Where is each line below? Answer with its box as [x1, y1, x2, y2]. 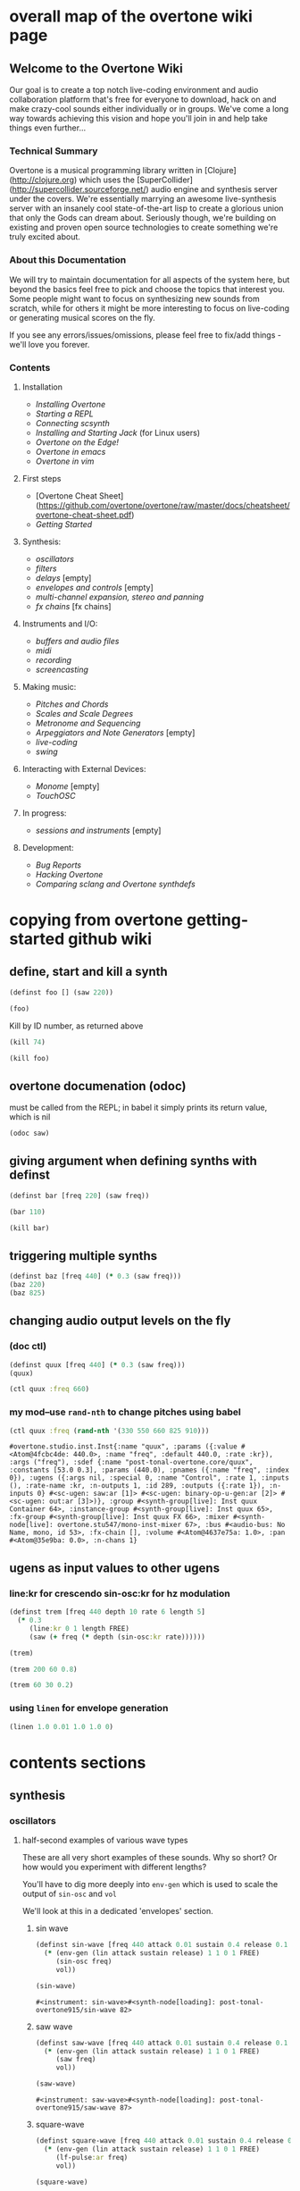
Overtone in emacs [35, 446, 106, 457]
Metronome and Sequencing [35, 718, 141, 728]
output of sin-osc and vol [21, 1888, 118, 1900]
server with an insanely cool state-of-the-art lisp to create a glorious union [9, 203, 284, 214]
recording [35, 654, 71, 665]
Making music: [21, 681, 77, 692]
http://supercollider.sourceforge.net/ [12, 184, 146, 195]
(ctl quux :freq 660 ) [9, 1385, 90, 1394]
